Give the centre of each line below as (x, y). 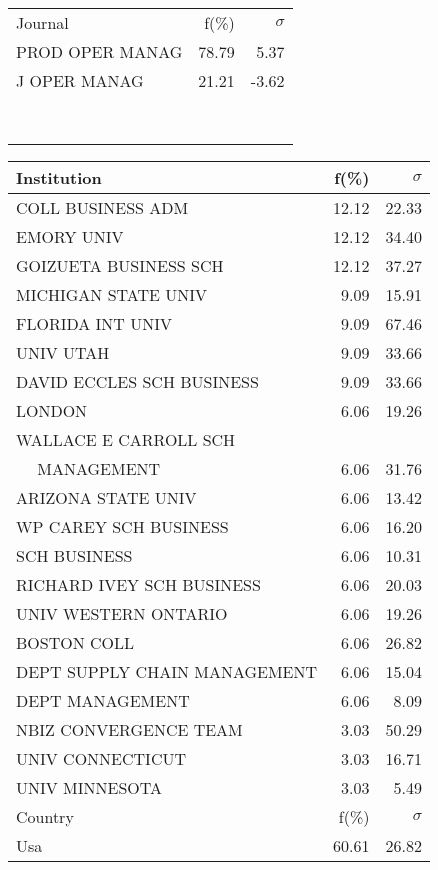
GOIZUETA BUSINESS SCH (120, 265)
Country (45, 816)
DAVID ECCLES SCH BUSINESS (137, 381)
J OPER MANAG (80, 80)
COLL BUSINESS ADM (102, 207)
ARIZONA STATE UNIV (106, 497)
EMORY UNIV (70, 236)
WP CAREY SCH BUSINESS (122, 526)
